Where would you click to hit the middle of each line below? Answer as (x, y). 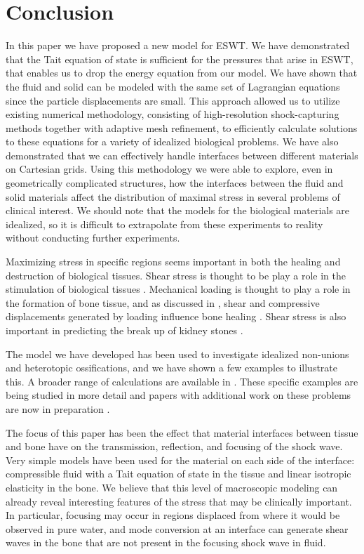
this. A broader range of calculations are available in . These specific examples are (182, 381)
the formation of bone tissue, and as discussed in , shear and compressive (163, 302)
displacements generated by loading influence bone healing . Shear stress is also (176, 316)
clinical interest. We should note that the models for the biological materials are (178, 210)
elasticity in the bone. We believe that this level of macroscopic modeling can (172, 487)
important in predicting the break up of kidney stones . (124, 330)
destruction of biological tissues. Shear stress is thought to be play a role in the (176, 275)
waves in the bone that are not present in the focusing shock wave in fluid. (166, 542)
